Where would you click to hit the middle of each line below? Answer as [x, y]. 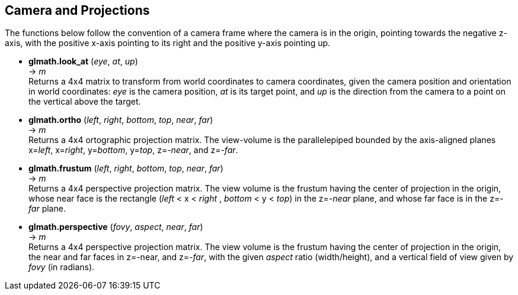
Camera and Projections [77, 10]
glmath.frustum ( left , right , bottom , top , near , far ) [126, 168]
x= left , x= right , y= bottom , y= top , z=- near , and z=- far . [133, 150]
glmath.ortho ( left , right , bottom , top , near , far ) [121, 120]
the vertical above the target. [85, 102]
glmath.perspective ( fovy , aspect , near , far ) [116, 227]
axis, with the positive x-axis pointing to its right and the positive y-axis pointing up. [168, 43]
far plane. [47, 209]
